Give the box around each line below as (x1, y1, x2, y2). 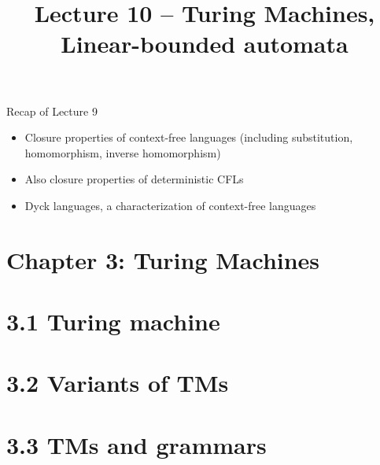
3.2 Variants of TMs (6, 367, 229, 399)
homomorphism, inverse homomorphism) (24, 144, 221, 161)
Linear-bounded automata (61, 28, 349, 60)
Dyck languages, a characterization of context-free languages (24, 197, 316, 213)
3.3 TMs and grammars (6, 428, 267, 460)
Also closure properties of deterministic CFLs (24, 171, 244, 187)
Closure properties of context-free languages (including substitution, (24, 129, 353, 146)
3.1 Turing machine (6, 305, 220, 338)
